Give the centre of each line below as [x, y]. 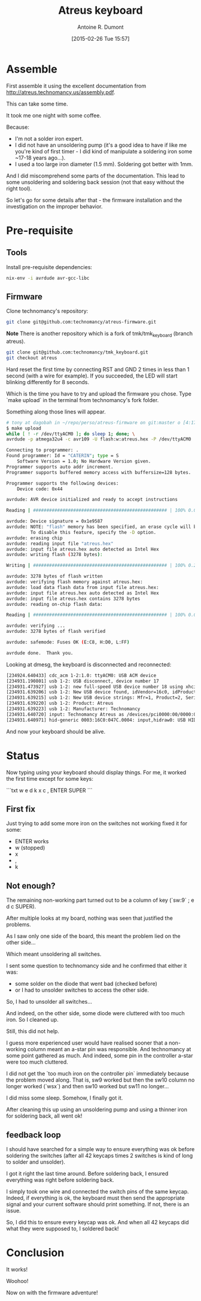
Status [23, 755]
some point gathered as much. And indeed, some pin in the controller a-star [100, 1056]
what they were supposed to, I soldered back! [63, 1228]
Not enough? [31, 885]
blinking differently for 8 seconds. [48, 382]
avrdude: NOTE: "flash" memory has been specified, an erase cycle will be [103, 527]
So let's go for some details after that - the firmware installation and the [94, 200]
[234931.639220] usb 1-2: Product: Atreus [60, 704]
